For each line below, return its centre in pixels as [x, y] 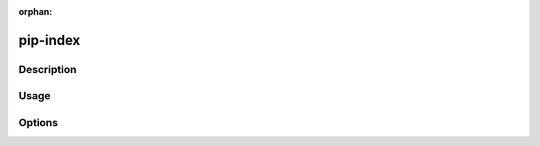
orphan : [35, 11]
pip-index [49, 40]
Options [38, 122]
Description [47, 69]
